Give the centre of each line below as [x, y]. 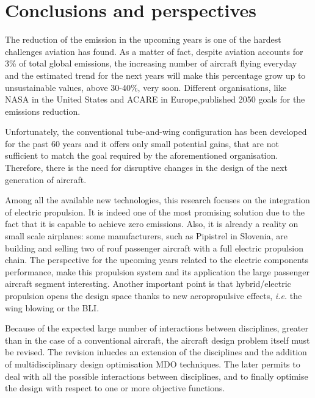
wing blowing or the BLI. [52, 307]
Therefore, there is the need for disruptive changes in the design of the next [146, 168]
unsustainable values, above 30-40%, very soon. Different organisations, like [146, 87]
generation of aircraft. [46, 179]
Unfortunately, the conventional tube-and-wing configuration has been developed [156, 132]
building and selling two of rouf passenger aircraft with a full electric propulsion [154, 248]
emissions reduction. [43, 111]
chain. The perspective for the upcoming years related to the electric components [157, 260]
